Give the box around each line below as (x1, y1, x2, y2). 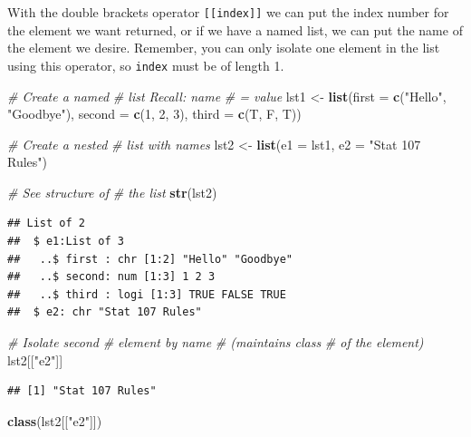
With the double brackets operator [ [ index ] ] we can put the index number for (7, 3, 449, 21)
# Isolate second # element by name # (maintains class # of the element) (7, 333, 424, 352)
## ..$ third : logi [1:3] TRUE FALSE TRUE (7, 287, 286, 301)
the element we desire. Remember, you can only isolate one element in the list (7, 38, 440, 57)
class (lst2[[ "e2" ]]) (7, 411, 102, 430)
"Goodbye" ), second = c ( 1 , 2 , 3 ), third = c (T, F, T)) (7, 104, 302, 123)
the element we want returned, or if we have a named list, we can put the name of (7, 20, 463, 39)
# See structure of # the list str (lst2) (7, 182, 217, 201)
